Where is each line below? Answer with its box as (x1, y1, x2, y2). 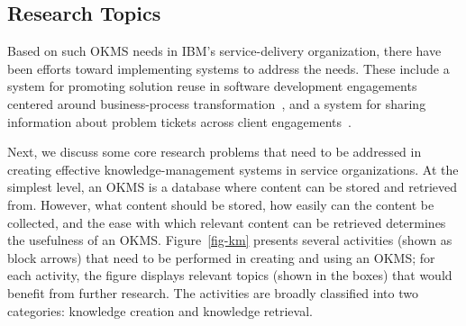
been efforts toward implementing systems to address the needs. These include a (7, 59, 450, 77)
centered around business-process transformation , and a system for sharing (7, 94, 426, 113)
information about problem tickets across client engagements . (7, 112, 352, 131)
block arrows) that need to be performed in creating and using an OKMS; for (7, 248, 435, 267)
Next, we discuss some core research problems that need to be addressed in (7, 142, 422, 161)
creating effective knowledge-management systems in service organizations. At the (7, 159, 459, 178)
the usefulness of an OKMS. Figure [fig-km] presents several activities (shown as (7, 231, 452, 249)
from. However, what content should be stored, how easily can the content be (7, 195, 434, 213)
